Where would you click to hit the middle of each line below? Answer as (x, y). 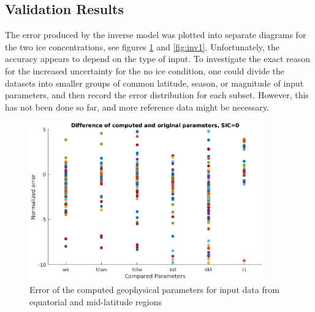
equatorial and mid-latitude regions (96, 301)
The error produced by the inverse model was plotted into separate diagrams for (156, 35)
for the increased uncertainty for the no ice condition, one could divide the (145, 70)
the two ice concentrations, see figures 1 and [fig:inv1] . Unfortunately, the (142, 46)
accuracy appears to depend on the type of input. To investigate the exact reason (158, 59)
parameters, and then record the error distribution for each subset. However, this (157, 95)
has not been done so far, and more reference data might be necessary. (137, 107)
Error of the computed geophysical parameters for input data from (154, 289)
